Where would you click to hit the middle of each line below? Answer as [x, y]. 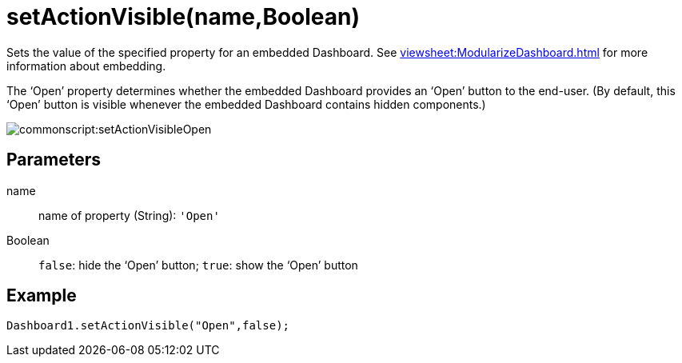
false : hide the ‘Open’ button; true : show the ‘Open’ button [198, 265]
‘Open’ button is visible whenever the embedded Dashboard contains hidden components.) [246, 104]
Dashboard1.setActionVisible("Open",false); [148, 326]
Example [42, 296]
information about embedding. [86, 66]
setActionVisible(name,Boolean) [183, 17]
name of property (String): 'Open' [129, 215]
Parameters [54, 160]
